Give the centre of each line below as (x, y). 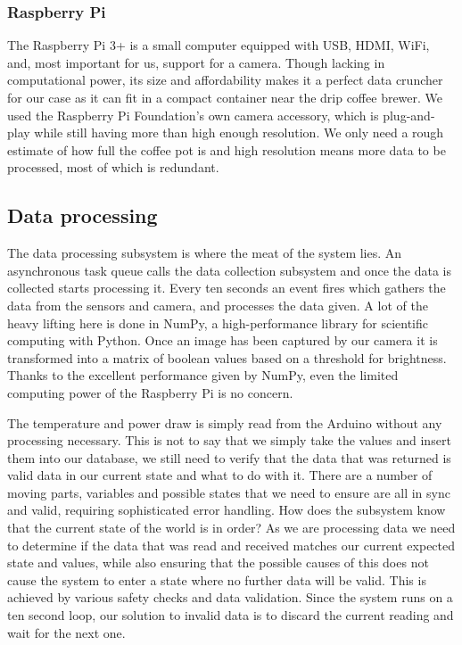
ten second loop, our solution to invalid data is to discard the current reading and (231, 615)
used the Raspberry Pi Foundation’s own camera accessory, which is (193, 115)
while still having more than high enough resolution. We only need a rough (239, 132)
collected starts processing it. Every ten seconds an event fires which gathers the (227, 288)
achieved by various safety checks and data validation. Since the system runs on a (230, 597)
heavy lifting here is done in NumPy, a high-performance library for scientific (218, 322)
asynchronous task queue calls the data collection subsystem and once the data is (230, 270)
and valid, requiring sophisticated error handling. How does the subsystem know (227, 510)
